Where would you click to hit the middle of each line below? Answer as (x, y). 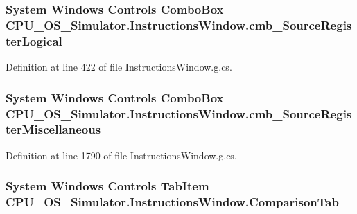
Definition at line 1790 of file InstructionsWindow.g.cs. (121, 155)
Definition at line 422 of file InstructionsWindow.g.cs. (119, 67)
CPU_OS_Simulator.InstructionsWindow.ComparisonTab (172, 202)
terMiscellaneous (53, 129)
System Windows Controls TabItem (107, 186)
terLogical (34, 41)
